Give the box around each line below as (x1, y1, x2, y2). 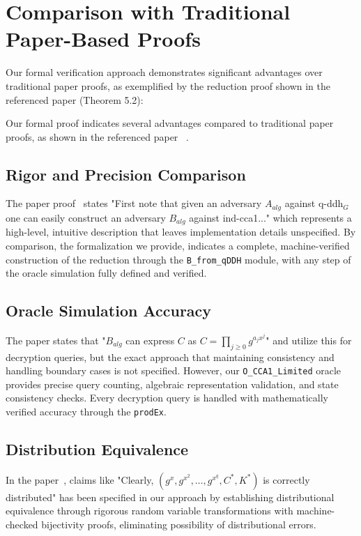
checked (6, 517, 38, 531)
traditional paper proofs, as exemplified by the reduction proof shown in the (6, 78, 330, 93)
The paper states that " (6, 332, 106, 347)
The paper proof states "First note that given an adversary (6, 196, 262, 210)
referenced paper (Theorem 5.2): (6, 92, 144, 107)
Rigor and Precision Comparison (6, 163, 246, 185)
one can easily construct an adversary (6, 210, 166, 224)
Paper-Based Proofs (6, 24, 201, 53)
